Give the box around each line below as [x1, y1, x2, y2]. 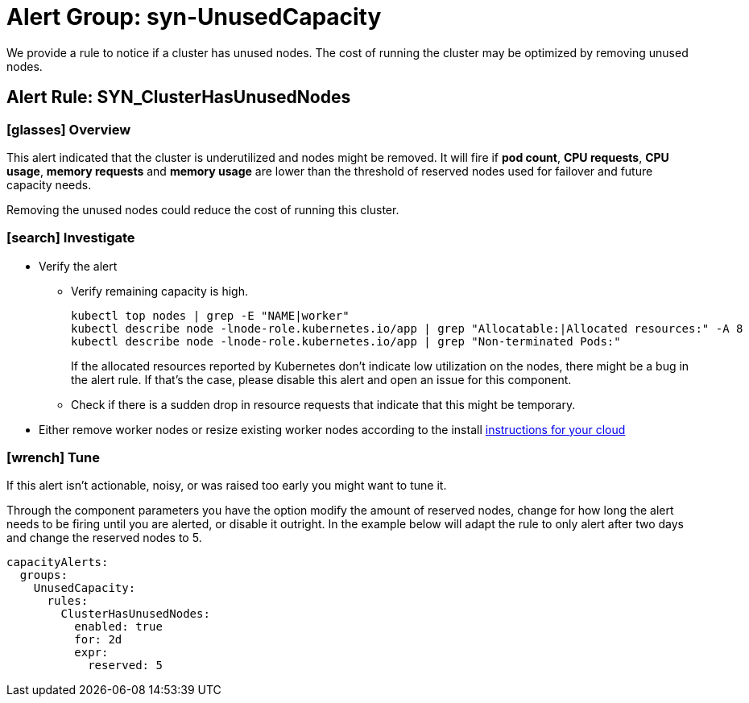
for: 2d [74, 633, 122, 647]
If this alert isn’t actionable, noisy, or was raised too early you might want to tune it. [6, 478, 447, 493]
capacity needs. [6, 177, 92, 192]
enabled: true [74, 620, 163, 634]
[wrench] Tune [6, 449, 100, 466]
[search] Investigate [6, 230, 135, 246]
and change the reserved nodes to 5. [6, 531, 202, 545]
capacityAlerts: [6, 556, 109, 569]
